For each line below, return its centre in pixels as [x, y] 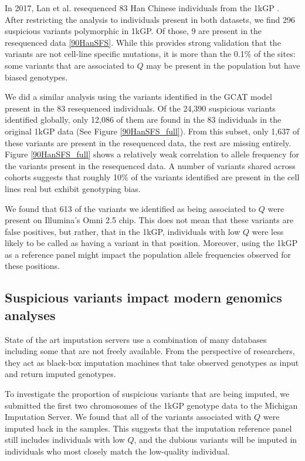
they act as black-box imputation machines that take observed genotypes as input [152, 362]
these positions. [32, 266]
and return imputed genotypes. [60, 374]
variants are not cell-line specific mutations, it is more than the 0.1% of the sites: [150, 54]
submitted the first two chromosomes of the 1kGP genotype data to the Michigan [151, 405]
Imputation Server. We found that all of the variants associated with [128, 417]
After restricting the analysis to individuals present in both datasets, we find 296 [150, 19]
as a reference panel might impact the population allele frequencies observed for [148, 254]
